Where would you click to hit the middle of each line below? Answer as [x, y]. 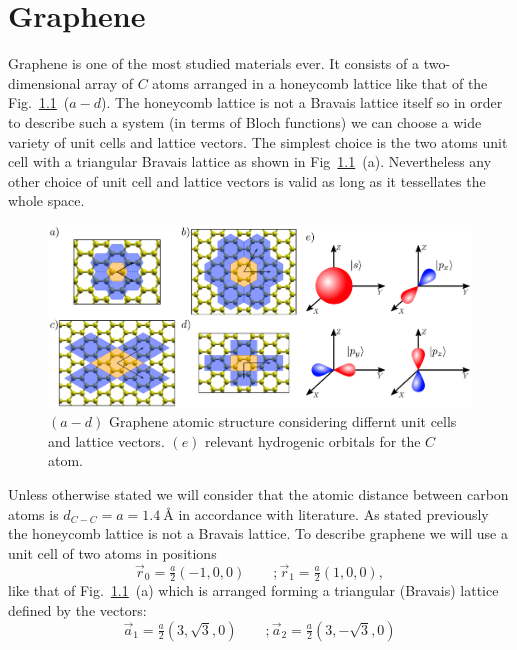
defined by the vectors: [77, 610]
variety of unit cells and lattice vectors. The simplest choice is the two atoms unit [258, 141]
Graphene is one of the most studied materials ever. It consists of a [213, 63]
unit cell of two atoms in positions [112, 552]
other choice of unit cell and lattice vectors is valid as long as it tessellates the [247, 180]
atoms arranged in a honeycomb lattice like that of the [320, 82]
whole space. [46, 200]
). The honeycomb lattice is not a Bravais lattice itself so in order [302, 102]
